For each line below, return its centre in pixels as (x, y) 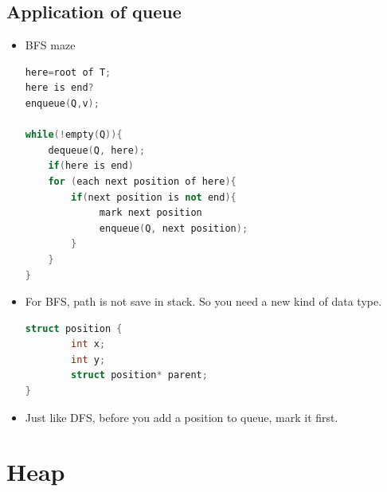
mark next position (150, 213)
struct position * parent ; (139, 375)
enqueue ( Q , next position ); (174, 228)
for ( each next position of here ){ (142, 181)
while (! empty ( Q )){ (74, 135)
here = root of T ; (68, 72)
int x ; (88, 344)
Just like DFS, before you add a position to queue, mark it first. (182, 417)
